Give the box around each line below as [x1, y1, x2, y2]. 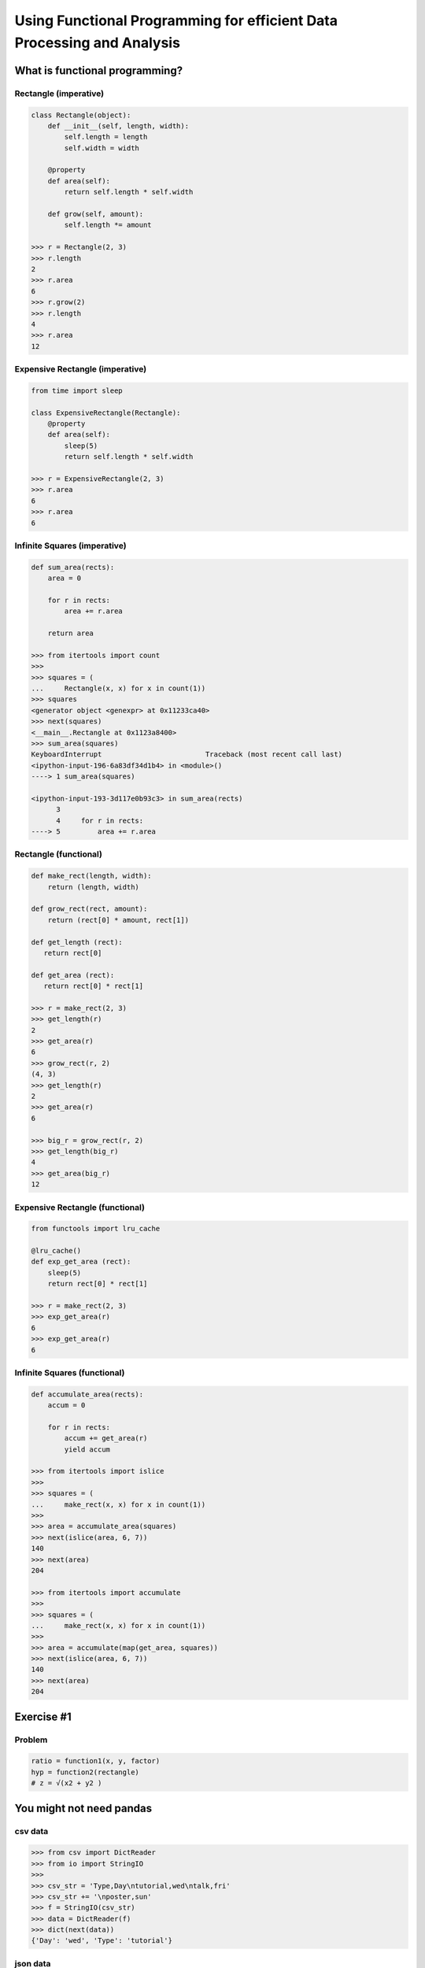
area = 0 [47, 574, 82, 583]
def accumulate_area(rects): [31, 1389, 144, 1399]
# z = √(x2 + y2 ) [31, 1779, 102, 1788]
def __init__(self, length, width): [47, 121, 189, 130]
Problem [14, 1734, 48, 1745]
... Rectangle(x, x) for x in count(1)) [31, 683, 206, 693]
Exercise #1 [14, 1710, 72, 1723]
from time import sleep [31, 386, 124, 395]
